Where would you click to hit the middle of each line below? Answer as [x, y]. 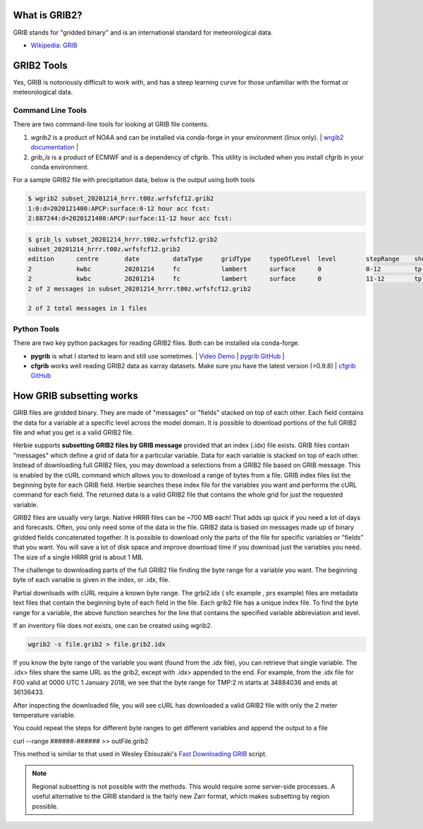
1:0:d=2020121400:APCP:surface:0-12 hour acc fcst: [119, 208]
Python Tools [36, 329]
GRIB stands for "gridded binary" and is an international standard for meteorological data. [143, 32]
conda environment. [60, 167]
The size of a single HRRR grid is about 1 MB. [78, 557]
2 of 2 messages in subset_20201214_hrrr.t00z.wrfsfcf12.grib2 [140, 289]
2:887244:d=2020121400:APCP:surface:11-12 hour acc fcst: [130, 218]
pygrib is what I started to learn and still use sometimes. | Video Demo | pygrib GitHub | [158, 356]
